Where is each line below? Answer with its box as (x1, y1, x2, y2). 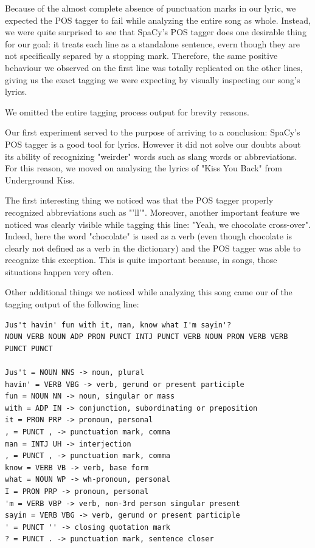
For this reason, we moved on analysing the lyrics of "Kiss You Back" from (5, 162, 282, 174)
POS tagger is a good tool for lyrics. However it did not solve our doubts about (5, 137, 301, 150)
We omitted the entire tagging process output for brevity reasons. (5, 105, 249, 118)
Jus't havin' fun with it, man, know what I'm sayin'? (5, 320, 232, 329)
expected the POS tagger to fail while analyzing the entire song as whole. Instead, (5, 13, 311, 26)
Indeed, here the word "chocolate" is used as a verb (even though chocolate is (5, 230, 292, 242)
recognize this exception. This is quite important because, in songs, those (5, 253, 277, 266)
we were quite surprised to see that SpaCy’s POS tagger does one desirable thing (5, 26, 306, 38)
